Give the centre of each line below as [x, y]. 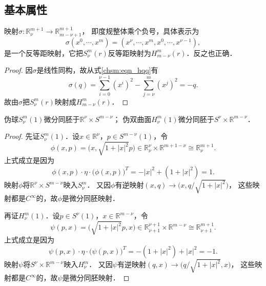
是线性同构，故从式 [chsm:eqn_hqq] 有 [97, 70]
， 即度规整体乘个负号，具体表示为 [140, 31]
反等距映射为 [129, 53]
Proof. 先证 [22, 136]
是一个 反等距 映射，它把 [44, 53]
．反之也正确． [211, 53]
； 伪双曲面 [132, 119]
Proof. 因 [18, 70]
